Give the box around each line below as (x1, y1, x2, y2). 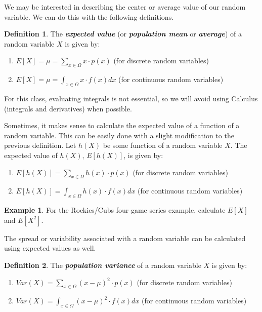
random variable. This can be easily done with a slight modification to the (4, 130, 234, 140)
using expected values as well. (4, 243, 96, 253)
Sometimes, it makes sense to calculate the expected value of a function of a (4, 120, 240, 131)
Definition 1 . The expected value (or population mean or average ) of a (4, 28, 242, 39)
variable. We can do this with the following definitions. (4, 11, 174, 22)
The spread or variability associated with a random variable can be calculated (4, 232, 246, 243)
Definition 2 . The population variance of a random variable (4, 259, 201, 270)
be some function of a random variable (103, 140, 223, 150)
